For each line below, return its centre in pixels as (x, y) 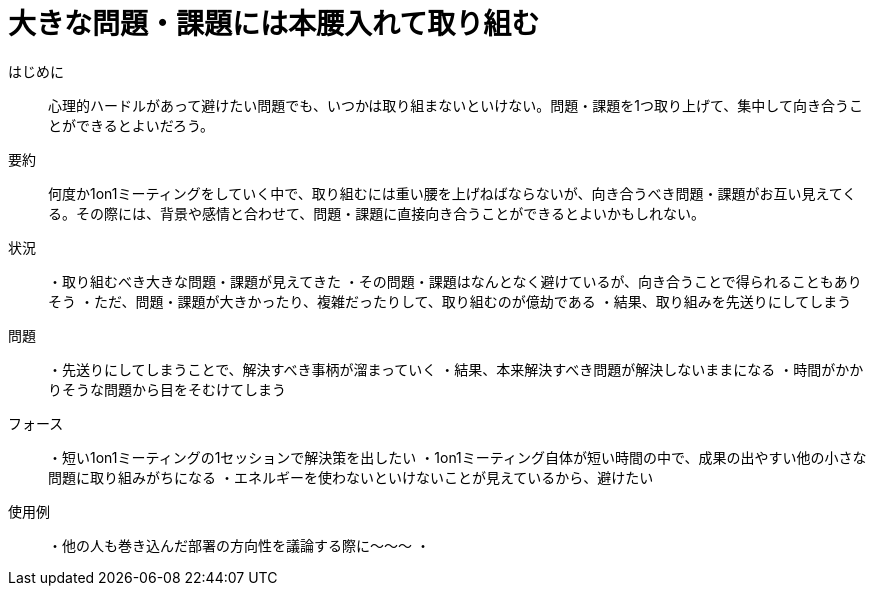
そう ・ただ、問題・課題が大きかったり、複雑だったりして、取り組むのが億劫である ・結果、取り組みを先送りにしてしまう (450, 301)
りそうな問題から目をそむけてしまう (167, 389)
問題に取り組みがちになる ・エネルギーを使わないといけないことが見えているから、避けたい (351, 477)
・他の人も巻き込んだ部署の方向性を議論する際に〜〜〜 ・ (239, 545)
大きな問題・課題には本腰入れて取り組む (274, 24)
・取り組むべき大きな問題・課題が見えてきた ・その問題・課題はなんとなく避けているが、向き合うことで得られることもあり (455, 281)
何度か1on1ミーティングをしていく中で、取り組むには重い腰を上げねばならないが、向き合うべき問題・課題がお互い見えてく (452, 193)
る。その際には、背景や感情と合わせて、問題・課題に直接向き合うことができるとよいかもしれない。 (377, 213)
